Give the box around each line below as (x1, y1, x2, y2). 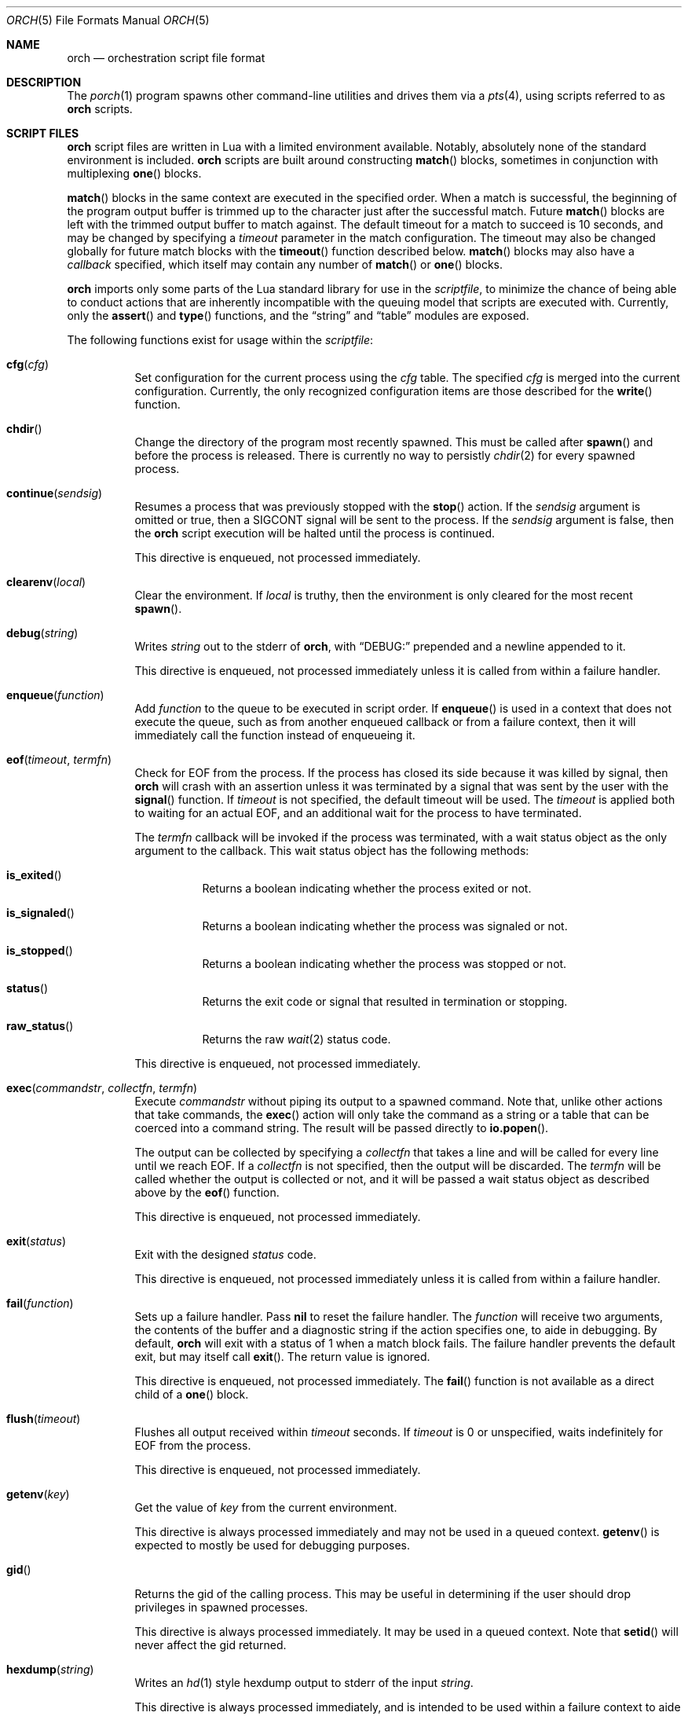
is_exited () (6, 868, 62, 882)
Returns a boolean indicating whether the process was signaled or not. (202, 919, 568, 933)
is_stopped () (6, 944, 73, 957)
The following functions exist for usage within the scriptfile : (67, 333, 374, 346)
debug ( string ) (6, 626, 79, 640)
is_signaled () (6, 906, 75, 919)
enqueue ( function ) (6, 688, 104, 702)
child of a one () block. (134, 1388, 249, 1401)
